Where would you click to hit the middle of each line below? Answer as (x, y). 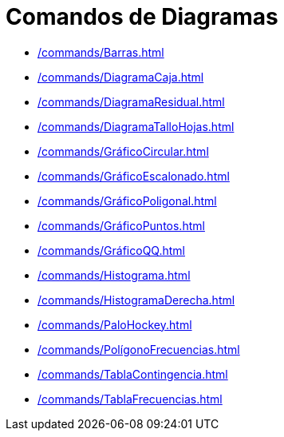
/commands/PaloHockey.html (115, 324)
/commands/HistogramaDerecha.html (136, 300)
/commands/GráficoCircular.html (123, 151)
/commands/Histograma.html (114, 275)
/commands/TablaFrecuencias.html (130, 399)
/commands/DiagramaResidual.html (131, 101)
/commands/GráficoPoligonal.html (127, 201)
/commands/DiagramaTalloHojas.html (136, 126)
